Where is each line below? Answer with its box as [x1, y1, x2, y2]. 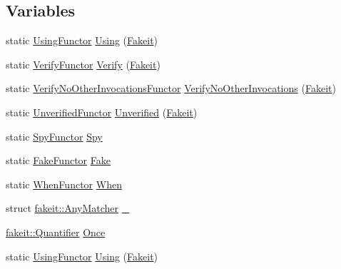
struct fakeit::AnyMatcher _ [6, 201, 130, 215]
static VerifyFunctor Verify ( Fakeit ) [6, 56, 161, 71]
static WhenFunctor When [6, 176, 122, 191]
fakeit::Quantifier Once [6, 224, 106, 239]
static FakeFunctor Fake [6, 153, 111, 168]
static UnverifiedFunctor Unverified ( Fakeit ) [6, 104, 198, 119]
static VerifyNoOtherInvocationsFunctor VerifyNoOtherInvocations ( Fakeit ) [6, 81, 336, 96]
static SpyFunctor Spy [6, 128, 103, 143]
